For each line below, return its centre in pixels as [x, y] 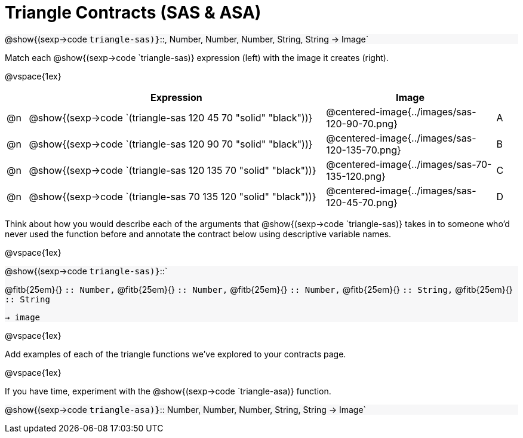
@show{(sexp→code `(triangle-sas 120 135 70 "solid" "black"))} [173, 170]
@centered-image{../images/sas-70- [409, 164]
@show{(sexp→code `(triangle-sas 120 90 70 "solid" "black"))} [171, 144]
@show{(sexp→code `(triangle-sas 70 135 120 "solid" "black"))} [173, 196]
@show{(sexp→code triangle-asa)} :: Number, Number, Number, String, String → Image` [186, 409]
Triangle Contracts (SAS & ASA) [133, 13]
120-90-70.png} [362, 123]
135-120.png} [356, 176]
